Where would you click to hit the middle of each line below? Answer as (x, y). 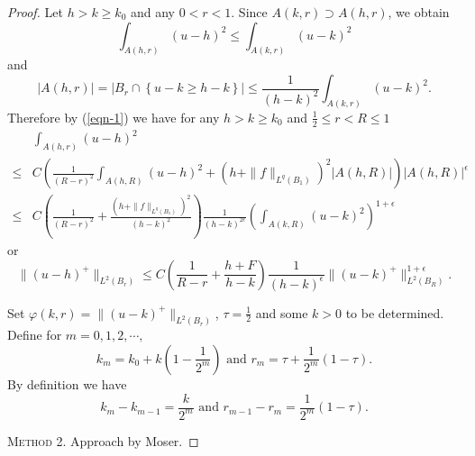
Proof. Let (35, 12)
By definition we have (67, 383)
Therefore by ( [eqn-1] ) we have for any (114, 117)
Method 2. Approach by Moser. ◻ (103, 440)
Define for (35, 335)
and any (152, 12)
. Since (249, 12)
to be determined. (395, 312)
